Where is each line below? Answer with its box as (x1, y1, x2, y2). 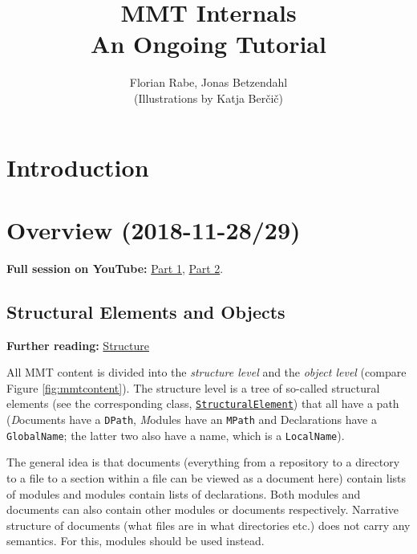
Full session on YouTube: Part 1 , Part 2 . (6, 259, 224, 276)
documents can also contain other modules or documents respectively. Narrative (6, 501, 399, 518)
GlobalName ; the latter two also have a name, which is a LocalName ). (6, 426, 345, 443)
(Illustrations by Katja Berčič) (134, 89, 283, 106)
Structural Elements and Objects (6, 299, 285, 324)
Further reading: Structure (6, 336, 149, 353)
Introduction (6, 150, 149, 183)
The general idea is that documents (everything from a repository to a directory (6, 454, 400, 470)
